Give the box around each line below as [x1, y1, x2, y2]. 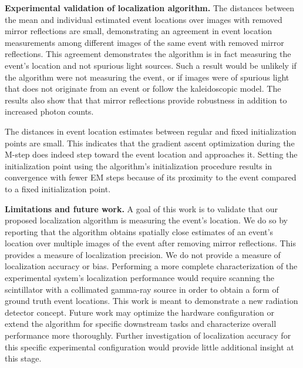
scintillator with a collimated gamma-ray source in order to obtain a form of [5, 283, 279, 295]
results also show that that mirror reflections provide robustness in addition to [5, 93, 287, 106]
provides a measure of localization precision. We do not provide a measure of [5, 248, 281, 260]
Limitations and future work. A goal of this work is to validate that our [5, 202, 278, 215]
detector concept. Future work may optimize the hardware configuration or [5, 306, 274, 318]
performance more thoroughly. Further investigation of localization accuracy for [5, 329, 291, 342]
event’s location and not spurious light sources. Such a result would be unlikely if [5, 59, 297, 71]
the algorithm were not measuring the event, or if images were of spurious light [5, 71, 289, 83]
